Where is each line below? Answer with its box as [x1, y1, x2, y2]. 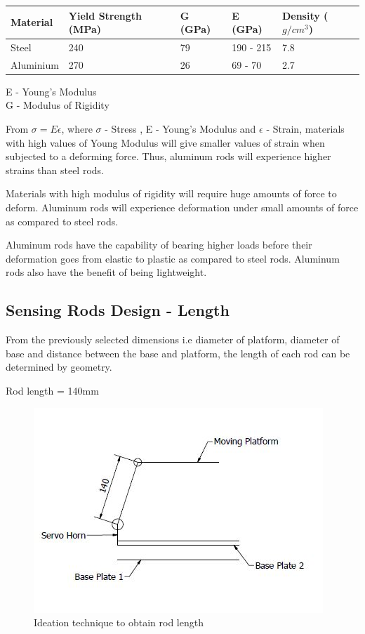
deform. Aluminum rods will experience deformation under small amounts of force [6, 200, 359, 215]
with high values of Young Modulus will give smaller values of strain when [6, 135, 325, 150]
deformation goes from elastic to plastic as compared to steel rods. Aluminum [6, 251, 340, 265]
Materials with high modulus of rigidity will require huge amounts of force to [6, 186, 337, 201]
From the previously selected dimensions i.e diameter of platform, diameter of [6, 332, 340, 347]
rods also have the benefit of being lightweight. [6, 265, 207, 279]
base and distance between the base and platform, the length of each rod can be [6, 345, 350, 360]
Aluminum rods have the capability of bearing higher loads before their [6, 237, 312, 252]
